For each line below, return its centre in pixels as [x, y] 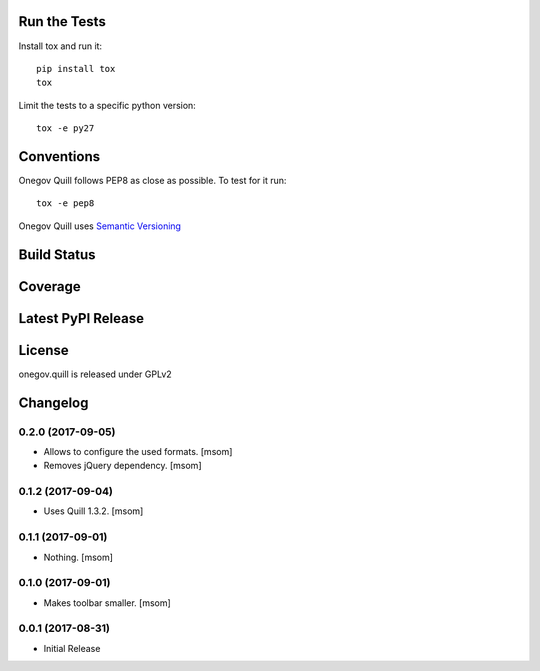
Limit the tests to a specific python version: [107, 105]
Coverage [49, 286]
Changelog [53, 402]
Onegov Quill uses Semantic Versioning [100, 226]
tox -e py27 [65, 128]
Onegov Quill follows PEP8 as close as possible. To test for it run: [152, 180]
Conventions [59, 156]
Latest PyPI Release [81, 318]
